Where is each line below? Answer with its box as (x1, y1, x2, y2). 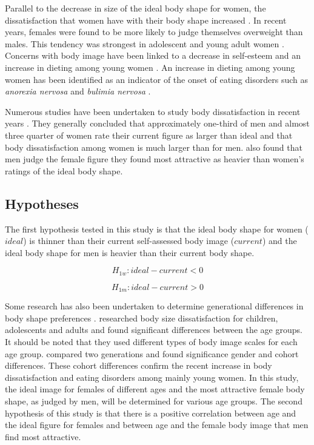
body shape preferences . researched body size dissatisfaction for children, (5, 311, 278, 324)
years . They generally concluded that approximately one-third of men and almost (5, 117, 310, 130)
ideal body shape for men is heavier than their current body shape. (5, 246, 255, 259)
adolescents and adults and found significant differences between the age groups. (5, 323, 302, 336)
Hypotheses (5, 194, 79, 213)
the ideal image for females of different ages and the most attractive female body (5, 383, 305, 395)
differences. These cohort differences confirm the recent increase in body (5, 359, 272, 372)
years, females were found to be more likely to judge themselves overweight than (5, 25, 303, 38)
